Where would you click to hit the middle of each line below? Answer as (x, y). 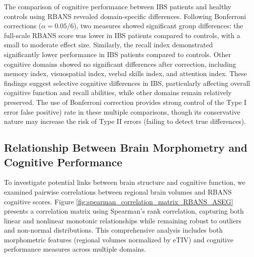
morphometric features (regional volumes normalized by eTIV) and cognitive (119, 239)
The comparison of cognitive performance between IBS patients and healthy (118, 6)
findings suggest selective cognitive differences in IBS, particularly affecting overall (127, 83)
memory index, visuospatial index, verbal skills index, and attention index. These (126, 73)
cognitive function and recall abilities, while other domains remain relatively (118, 92)
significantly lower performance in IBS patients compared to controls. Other (117, 54)
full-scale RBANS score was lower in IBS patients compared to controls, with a (122, 35)
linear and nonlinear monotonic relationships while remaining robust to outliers (123, 220)
